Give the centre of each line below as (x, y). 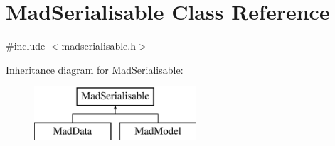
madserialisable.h (99, 46)
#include (26, 46)
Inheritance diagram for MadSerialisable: (95, 69)
